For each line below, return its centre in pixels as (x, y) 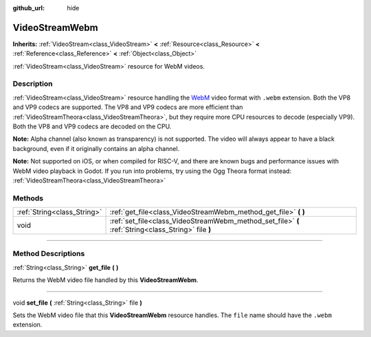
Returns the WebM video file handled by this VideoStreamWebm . (105, 280)
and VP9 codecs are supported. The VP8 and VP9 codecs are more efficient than (128, 107)
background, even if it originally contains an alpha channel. (96, 148)
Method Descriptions (49, 254)
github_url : (29, 8)
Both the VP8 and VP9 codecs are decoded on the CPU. (92, 126)
